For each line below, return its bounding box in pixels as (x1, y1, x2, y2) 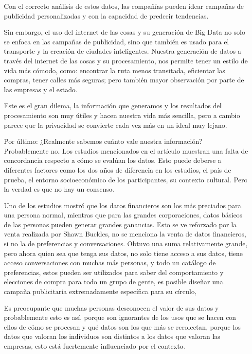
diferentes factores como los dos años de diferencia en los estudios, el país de (4, 164, 231, 175)
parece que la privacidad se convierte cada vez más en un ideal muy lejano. (4, 119, 227, 130)
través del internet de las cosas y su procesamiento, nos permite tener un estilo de (4, 55, 248, 65)
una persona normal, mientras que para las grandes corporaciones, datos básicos (4, 210, 243, 220)
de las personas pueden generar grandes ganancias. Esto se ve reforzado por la (4, 219, 237, 229)
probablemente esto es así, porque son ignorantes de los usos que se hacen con (4, 312, 236, 322)
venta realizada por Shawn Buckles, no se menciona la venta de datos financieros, (4, 229, 246, 239)
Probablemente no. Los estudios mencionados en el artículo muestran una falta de (4, 145, 248, 156)
